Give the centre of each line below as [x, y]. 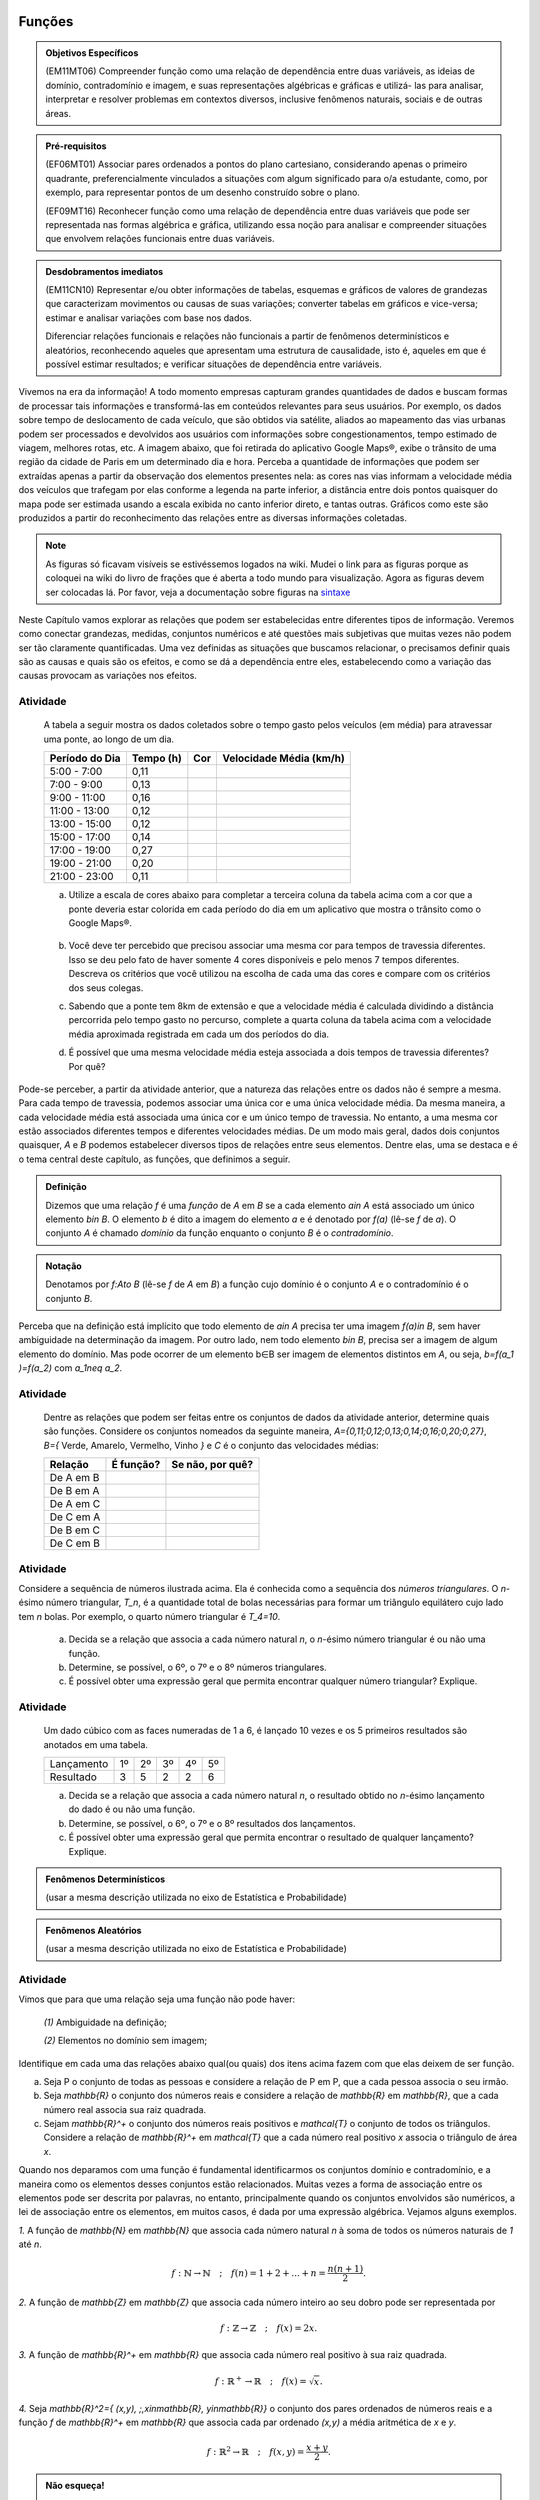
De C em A [75, 1517]
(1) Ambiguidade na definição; [105, 2022]
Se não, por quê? [212, 1465]
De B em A [74, 1491]
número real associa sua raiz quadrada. [125, 2109]
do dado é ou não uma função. [131, 1809]
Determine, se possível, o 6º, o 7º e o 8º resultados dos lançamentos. [212, 1823]
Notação [63, 1266]
